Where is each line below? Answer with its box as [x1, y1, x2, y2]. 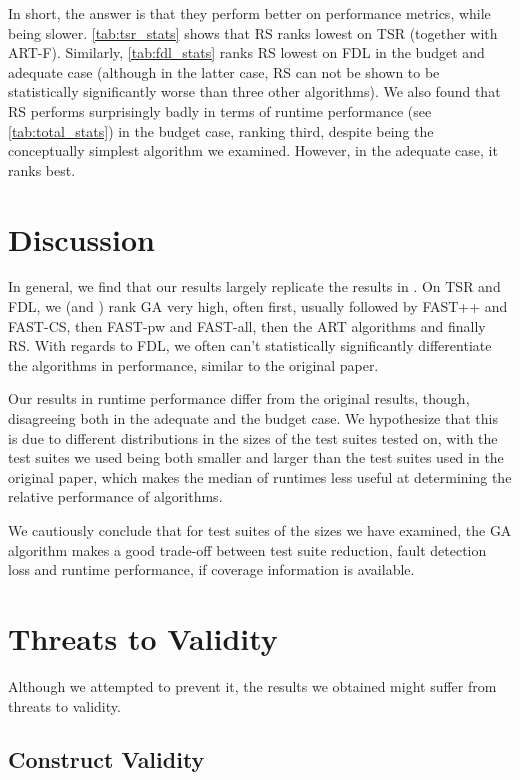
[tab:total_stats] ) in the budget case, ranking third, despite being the [8, 120, 434, 141]
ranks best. [8, 159, 76, 180]
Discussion [8, 218, 155, 259]
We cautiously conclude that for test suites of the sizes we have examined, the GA [8, 520, 512, 540]
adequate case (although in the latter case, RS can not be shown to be [8, 61, 440, 82]
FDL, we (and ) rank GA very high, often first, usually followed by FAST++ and [8, 296, 508, 317]
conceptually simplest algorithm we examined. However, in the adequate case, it [8, 140, 498, 161]
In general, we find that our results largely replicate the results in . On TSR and [8, 276, 501, 297]
